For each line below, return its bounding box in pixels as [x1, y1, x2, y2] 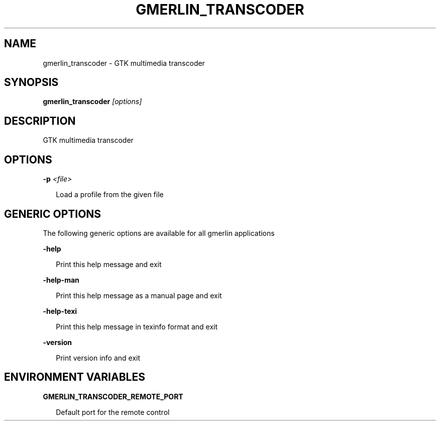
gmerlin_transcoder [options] [43, 97, 142, 106]
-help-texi [43, 306, 77, 315]
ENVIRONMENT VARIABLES [4, 371, 145, 384]
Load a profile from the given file [56, 190, 164, 199]
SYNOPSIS [4, 76, 59, 89]
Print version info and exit [56, 353, 140, 362]
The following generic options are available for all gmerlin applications [43, 228, 275, 237]
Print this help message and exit [56, 260, 162, 269]
